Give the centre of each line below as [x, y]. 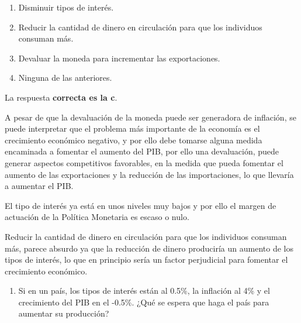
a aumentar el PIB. [39, 186]
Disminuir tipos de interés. [66, 7]
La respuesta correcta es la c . [61, 97]
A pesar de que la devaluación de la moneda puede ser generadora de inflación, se [150, 117]
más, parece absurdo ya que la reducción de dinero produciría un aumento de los [149, 248]
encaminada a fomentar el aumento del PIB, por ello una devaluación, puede [142, 151]
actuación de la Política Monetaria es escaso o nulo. [97, 217]
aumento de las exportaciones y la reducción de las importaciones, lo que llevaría [149, 174]
